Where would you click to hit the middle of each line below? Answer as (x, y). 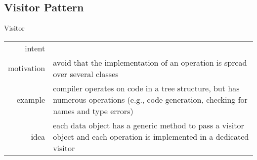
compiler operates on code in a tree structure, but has (146, 88)
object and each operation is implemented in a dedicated (151, 136)
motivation (27, 68)
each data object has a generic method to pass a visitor (149, 125)
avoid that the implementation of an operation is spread (150, 62)
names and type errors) (93, 111)
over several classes (86, 74)
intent (35, 48)
